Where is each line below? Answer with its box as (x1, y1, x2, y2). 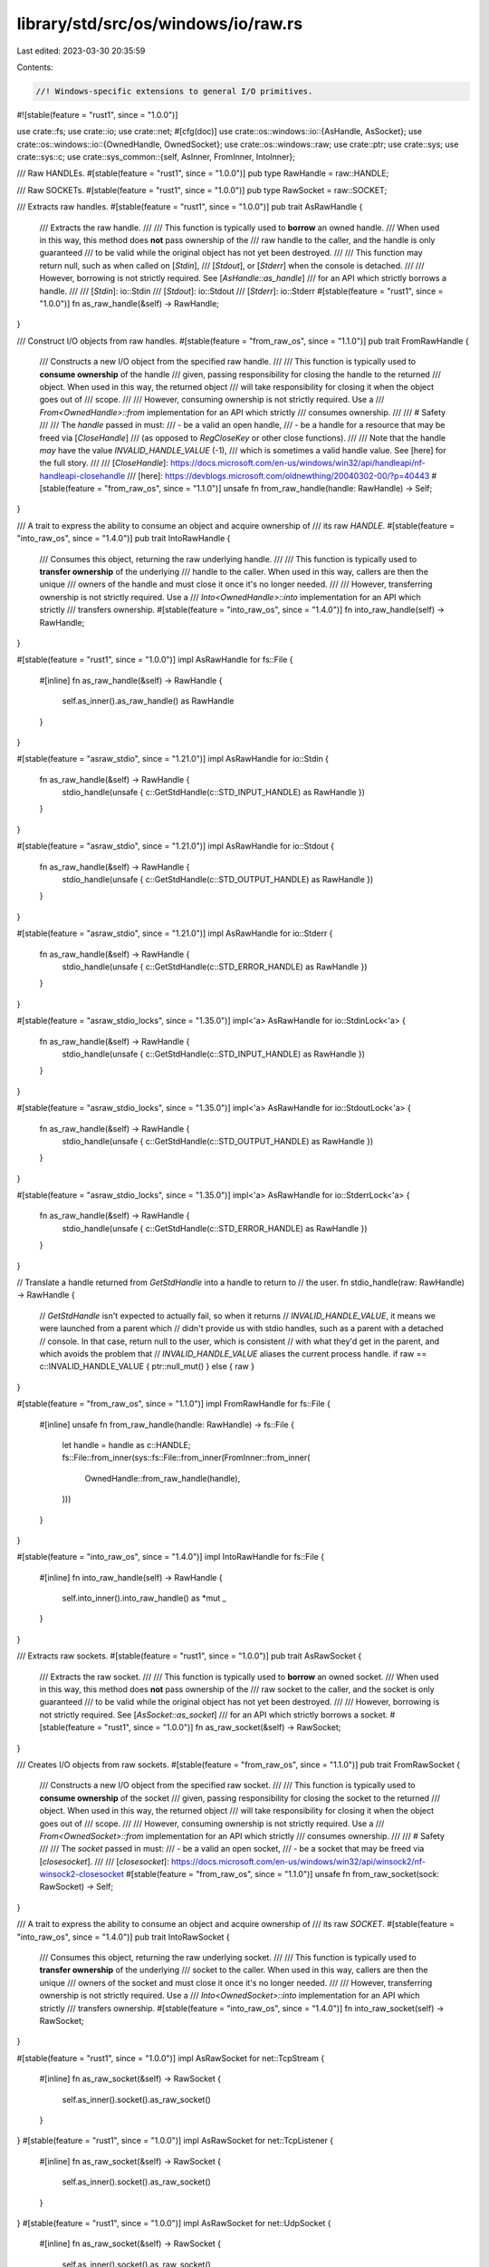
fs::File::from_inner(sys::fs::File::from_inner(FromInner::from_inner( (62, 1452, 311, 1464)
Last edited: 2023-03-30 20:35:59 (16, 45, 146, 56)
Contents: (16, 62, 53, 73)
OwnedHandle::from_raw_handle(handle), (84, 1473, 241, 1484)
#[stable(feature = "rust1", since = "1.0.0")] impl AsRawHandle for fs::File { (16, 654, 293, 666)
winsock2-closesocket (39, 1869, 124, 1880)
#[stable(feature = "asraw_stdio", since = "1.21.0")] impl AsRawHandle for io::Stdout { (16, 841, 335, 851)
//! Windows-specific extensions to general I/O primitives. (35, 86, 313, 96)
